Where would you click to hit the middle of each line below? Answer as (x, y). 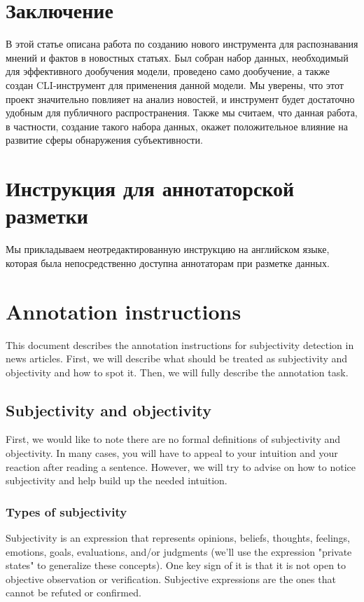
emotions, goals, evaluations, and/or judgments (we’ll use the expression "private (179, 551)
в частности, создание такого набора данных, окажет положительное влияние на (177, 126)
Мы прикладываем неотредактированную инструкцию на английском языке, (168, 249)
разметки (47, 216)
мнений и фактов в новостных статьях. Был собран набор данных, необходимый (177, 57)
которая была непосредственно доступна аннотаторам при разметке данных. (168, 262)
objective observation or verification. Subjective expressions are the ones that (171, 579)
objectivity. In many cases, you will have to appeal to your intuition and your (172, 453)
